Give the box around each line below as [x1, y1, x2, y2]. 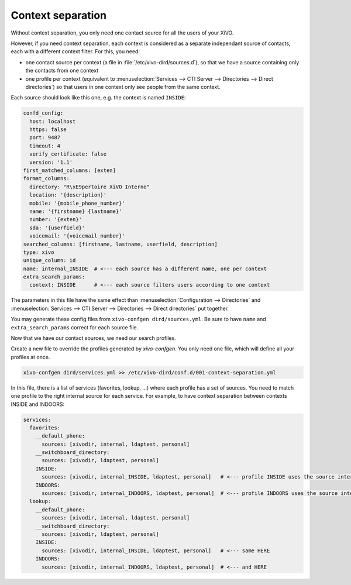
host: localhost [29, 118, 76, 125]
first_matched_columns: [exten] [23, 167, 116, 174]
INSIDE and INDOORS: [11, 401, 64, 408]
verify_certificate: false [29, 151, 107, 157]
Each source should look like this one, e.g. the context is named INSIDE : [11, 94, 186, 101]
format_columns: [23, 175, 70, 182]
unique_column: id [23, 257, 76, 264]
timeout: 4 [29, 142, 61, 149]
